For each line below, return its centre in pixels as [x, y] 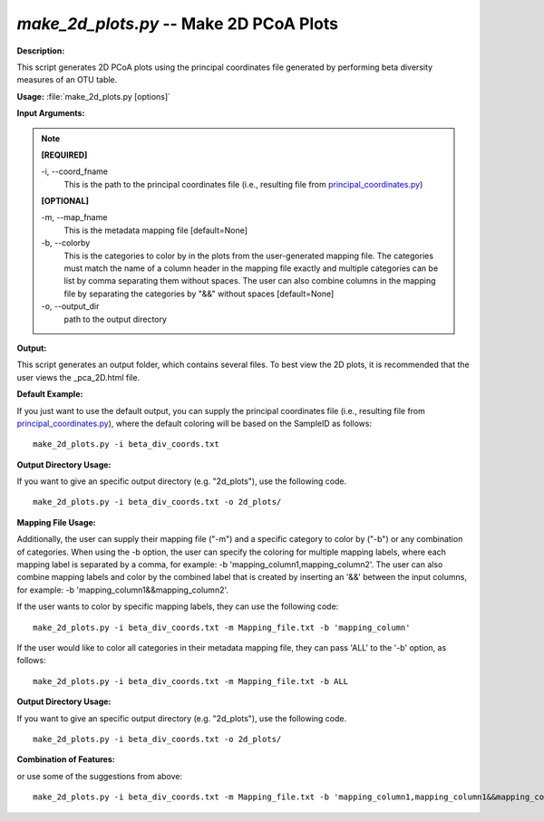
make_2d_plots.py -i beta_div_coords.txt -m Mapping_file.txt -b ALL [191, 681]
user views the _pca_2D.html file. [78, 377]
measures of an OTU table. [67, 80]
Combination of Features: [66, 759]
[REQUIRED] [64, 155]
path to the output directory [116, 319]
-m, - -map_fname [74, 217]
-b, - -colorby [66, 243]
